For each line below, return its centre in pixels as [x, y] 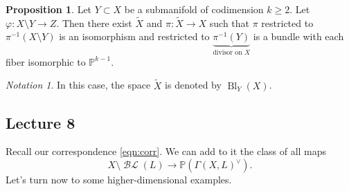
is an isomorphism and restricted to [134, 36]
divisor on [227, 53]
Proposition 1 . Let [49, 9]
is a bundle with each [298, 36]
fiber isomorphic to [46, 61]
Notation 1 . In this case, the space [78, 85]
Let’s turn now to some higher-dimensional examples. [119, 180]
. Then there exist [94, 22]
